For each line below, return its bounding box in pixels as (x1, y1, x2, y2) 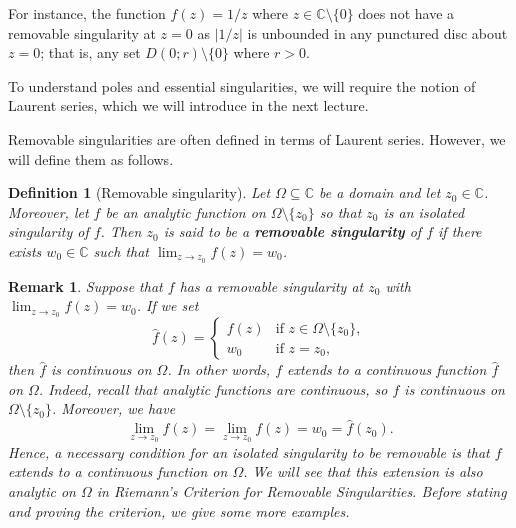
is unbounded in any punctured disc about (247, 22, 508, 43)
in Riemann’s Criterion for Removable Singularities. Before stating (96, 481, 507, 502)
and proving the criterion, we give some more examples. (8, 500, 350, 521)
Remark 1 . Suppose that (8, 275, 163, 296)
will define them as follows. (8, 148, 174, 169)
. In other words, (167, 359, 271, 380)
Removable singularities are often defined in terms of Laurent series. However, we (8, 128, 506, 149)
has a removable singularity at (179, 275, 364, 296)
